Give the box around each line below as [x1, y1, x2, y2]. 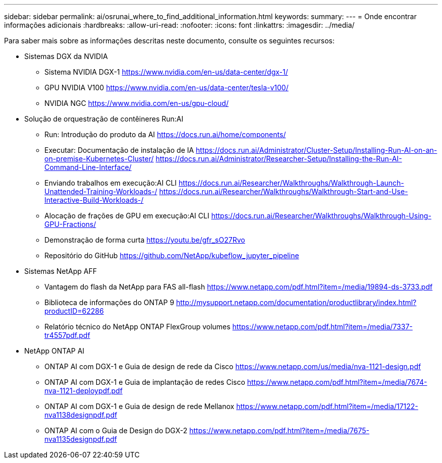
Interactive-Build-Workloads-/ [44, 196, 144, 204]
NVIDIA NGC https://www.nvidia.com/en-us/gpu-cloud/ [44, 99, 229, 107]
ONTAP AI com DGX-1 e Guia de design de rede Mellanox [44, 402, 235, 411]
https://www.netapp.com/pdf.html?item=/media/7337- [232, 322, 413, 331]
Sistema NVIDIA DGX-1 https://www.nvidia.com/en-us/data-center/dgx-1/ [44, 68, 288, 76]
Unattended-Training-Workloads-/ [44, 187, 157, 196]
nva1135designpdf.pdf [44, 435, 117, 443]
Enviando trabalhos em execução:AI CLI [44, 179, 177, 187]
